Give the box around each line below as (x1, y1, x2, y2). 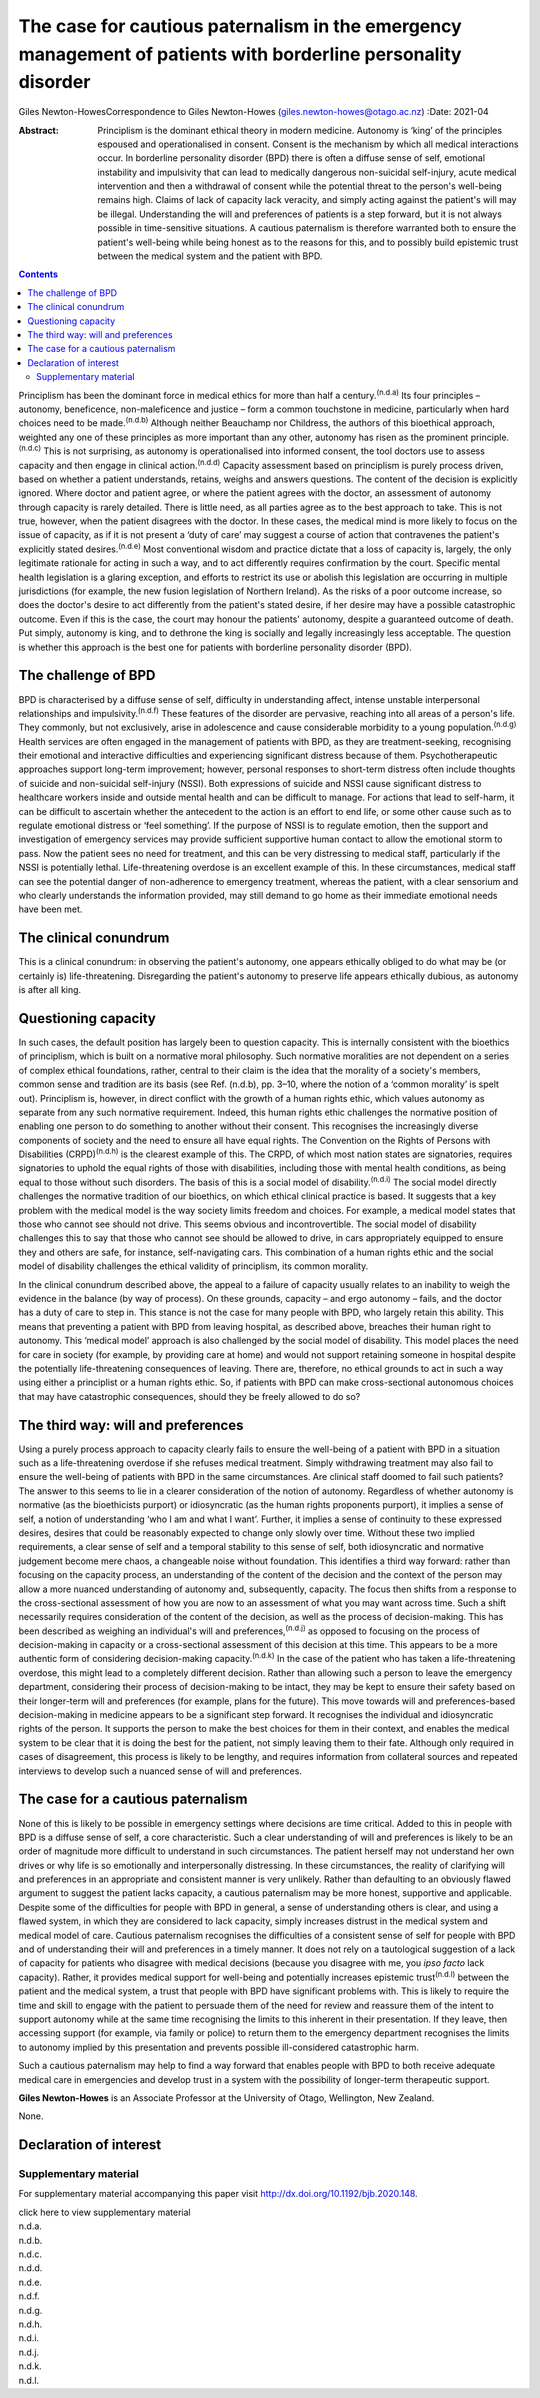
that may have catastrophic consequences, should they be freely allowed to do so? (18, 1390, 361, 1402)
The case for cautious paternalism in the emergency (18, 15, 462, 37)
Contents (18, 268, 59, 280)
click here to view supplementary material (18, 2206, 191, 2218)
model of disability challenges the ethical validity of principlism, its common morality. (18, 1260, 369, 1272)
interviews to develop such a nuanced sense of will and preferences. (18, 1765, 302, 1777)
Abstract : (18, 124, 59, 136)
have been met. (18, 903, 83, 915)
